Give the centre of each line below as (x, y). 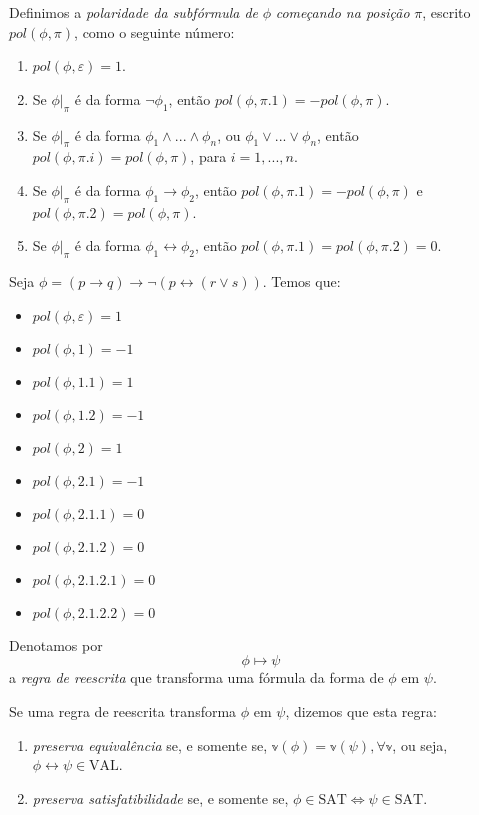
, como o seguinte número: (154, 31)
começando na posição (342, 12)
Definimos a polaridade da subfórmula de (134, 12)
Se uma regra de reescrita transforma (123, 710)
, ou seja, (420, 744)
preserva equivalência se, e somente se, (150, 744)
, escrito (446, 12)
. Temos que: (301, 281)
